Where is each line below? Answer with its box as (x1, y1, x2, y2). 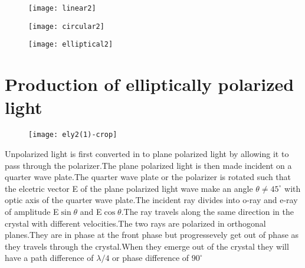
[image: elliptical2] (28, 40, 113, 49)
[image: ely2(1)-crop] (28, 130, 117, 139)
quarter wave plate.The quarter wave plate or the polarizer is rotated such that (5, 171, 291, 183)
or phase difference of (112, 251, 189, 264)
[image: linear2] (28, 4, 96, 12)
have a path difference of (5, 251, 94, 264)
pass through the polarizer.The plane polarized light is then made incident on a (5, 159, 292, 171)
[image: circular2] (28, 22, 104, 31)
